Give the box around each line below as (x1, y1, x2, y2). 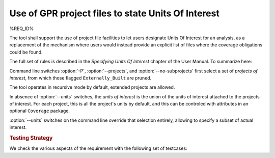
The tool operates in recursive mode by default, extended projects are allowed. (9, 84, 175, 90)
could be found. (9, 49, 43, 55)
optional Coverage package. (9, 108, 70, 114)
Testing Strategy (9, 135, 53, 142)
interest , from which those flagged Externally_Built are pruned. (9, 74, 152, 81)
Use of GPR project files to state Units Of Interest (9, 8, 220, 19)
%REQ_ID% (9, 25, 34, 32)
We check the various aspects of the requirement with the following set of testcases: (9, 145, 188, 151)
